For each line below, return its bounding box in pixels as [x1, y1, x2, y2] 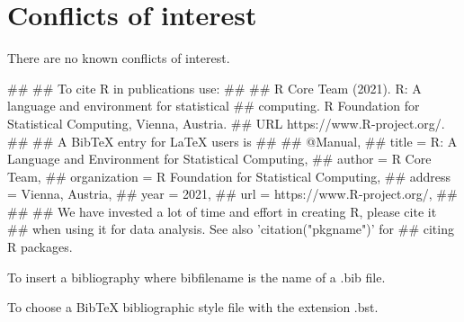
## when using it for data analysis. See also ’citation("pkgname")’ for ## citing [7, 219, 454, 238]
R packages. [7, 237, 73, 256]
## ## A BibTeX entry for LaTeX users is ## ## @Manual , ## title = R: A [7, 131, 458, 150]
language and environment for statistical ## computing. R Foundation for [7, 96, 420, 115]
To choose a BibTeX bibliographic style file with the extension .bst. [7, 298, 379, 317]
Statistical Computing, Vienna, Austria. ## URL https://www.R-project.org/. [7, 113, 445, 132]
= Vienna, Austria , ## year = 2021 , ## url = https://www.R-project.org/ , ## [7, 184, 458, 203]
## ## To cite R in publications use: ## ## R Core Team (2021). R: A [7, 78, 422, 97]
